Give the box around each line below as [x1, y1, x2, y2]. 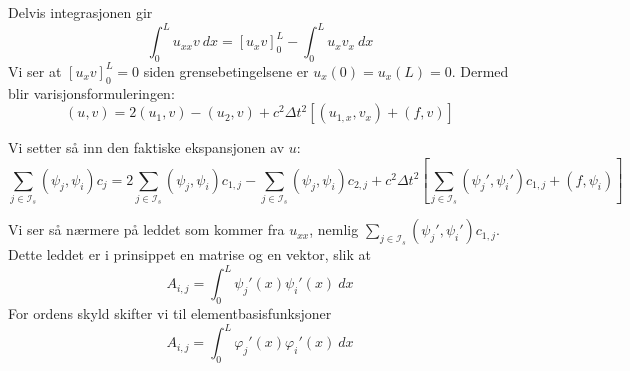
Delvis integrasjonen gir [8, 2, 153, 22]
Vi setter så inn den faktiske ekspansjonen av [8, 137, 285, 158]
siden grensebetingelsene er [143, 60, 309, 81]
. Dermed [451, 60, 509, 81]
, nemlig [309, 219, 359, 240]
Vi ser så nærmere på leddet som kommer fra [8, 219, 285, 240]
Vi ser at [8, 60, 62, 81]
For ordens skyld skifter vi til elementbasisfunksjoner [8, 303, 332, 324]
